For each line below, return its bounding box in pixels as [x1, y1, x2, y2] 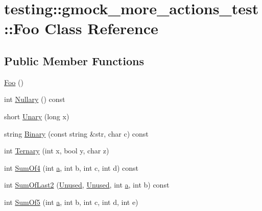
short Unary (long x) [4, 111, 69, 121]
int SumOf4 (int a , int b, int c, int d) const [4, 162, 139, 173]
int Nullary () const [4, 94, 65, 104]
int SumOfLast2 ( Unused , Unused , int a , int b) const [4, 179, 170, 190]
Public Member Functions [4, 52, 144, 68]
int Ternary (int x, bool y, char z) [4, 145, 109, 156]
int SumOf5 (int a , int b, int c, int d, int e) [4, 196, 138, 207]
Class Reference [44, 18, 158, 39]
